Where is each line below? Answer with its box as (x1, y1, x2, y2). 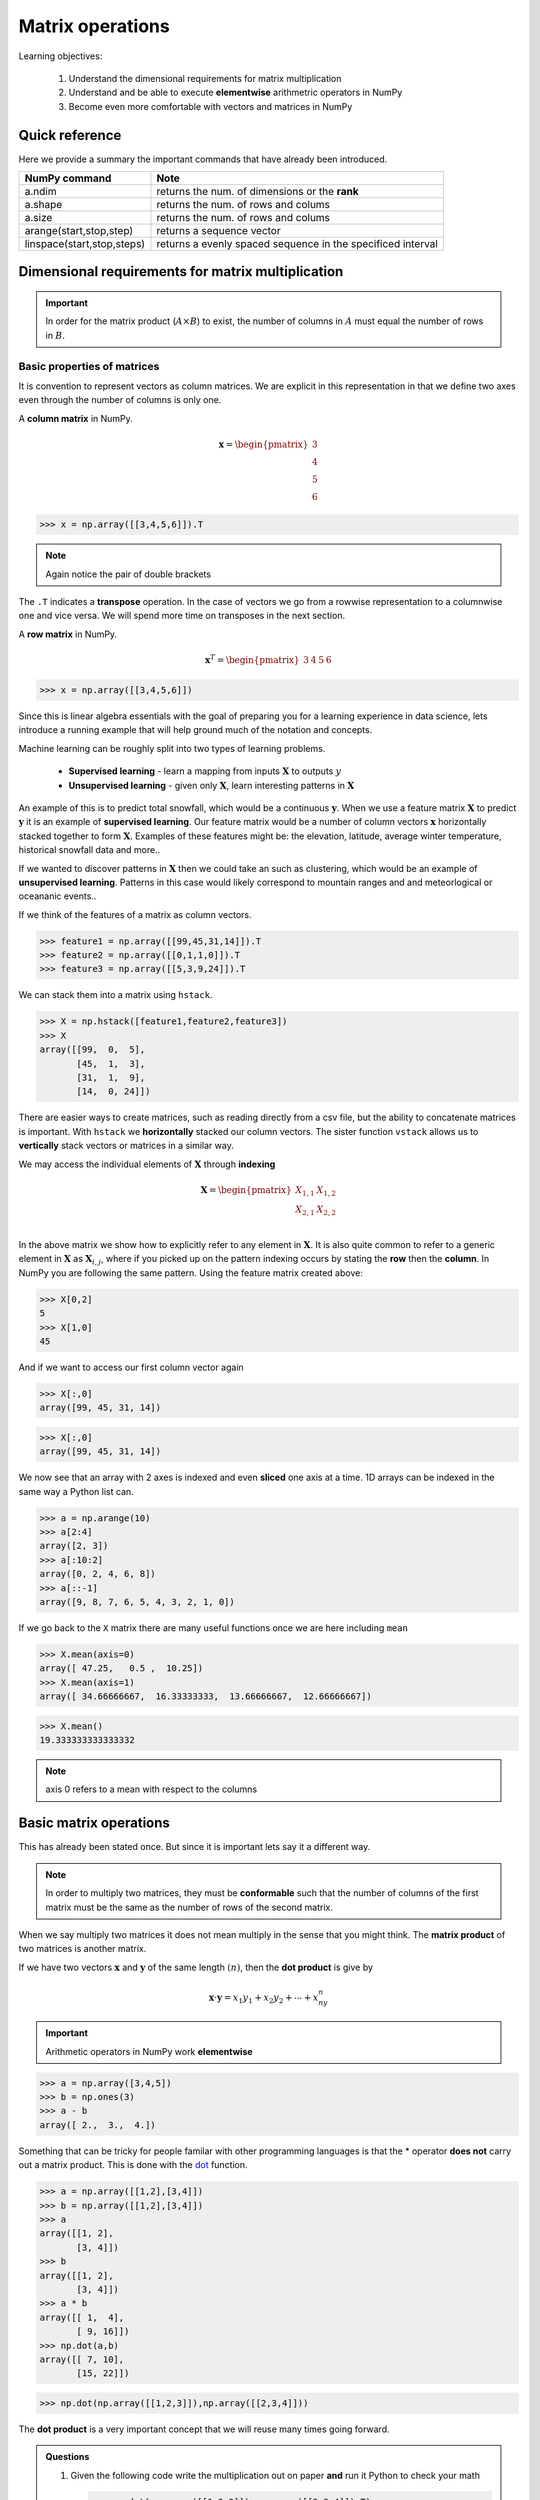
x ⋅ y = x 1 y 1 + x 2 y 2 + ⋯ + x (208, 1991, 319, 2005)
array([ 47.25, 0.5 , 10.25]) (39, 1663, 204, 1674)
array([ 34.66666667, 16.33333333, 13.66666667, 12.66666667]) (39, 1691, 372, 1702)
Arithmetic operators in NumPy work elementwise (45, 2045, 254, 2057)
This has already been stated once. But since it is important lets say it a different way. (18, 1841, 371, 1853)
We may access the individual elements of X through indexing (18, 1158, 276, 1170)
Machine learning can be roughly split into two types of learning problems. (18, 742, 326, 754)
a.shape (24, 198, 63, 212)
